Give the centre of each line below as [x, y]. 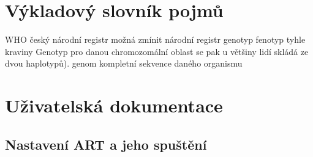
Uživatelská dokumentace [114, 105]
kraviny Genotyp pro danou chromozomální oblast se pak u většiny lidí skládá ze [157, 51]
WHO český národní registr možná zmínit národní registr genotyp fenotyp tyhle [155, 39]
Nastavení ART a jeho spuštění [106, 144]
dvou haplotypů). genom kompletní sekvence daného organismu [124, 63]
